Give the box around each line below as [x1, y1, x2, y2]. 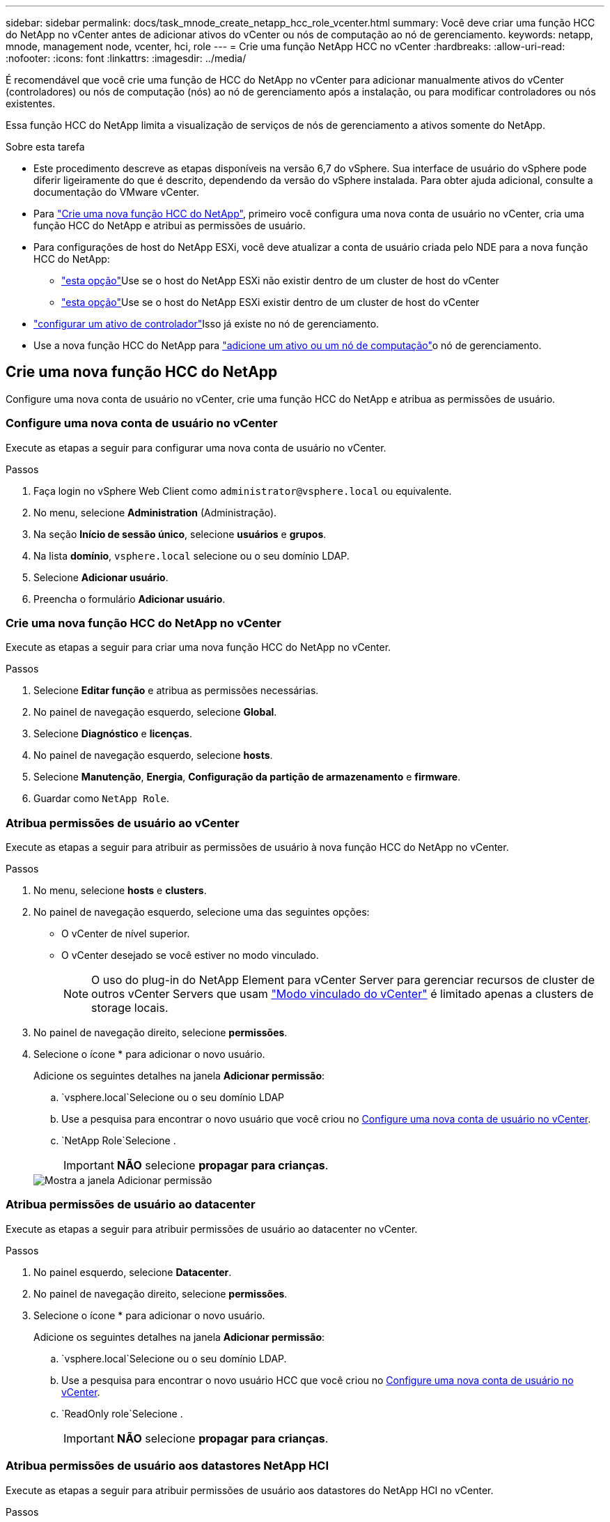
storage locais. [91, 1001, 169, 1015]
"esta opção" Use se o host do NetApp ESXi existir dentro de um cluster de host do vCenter [61, 296, 480, 308]
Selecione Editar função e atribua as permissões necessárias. [33, 684, 319, 697]
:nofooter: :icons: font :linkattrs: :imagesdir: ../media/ [6, 52, 247, 64]
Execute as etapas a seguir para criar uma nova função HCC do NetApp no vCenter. [6, 641, 391, 654]
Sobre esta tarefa [6, 141, 85, 153]
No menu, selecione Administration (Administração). [33, 506, 277, 518]
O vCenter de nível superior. [61, 928, 190, 940]
